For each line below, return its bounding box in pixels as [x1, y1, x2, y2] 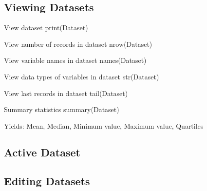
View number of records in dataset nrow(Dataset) [4, 38, 152, 49]
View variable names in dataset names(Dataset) [4, 55, 147, 65]
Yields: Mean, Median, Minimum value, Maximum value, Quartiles [4, 120, 204, 131]
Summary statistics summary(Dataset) [4, 104, 119, 115]
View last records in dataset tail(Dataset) [4, 88, 128, 98]
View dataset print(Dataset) [4, 22, 88, 33]
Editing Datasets [4, 173, 90, 188]
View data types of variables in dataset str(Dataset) [4, 71, 159, 81]
